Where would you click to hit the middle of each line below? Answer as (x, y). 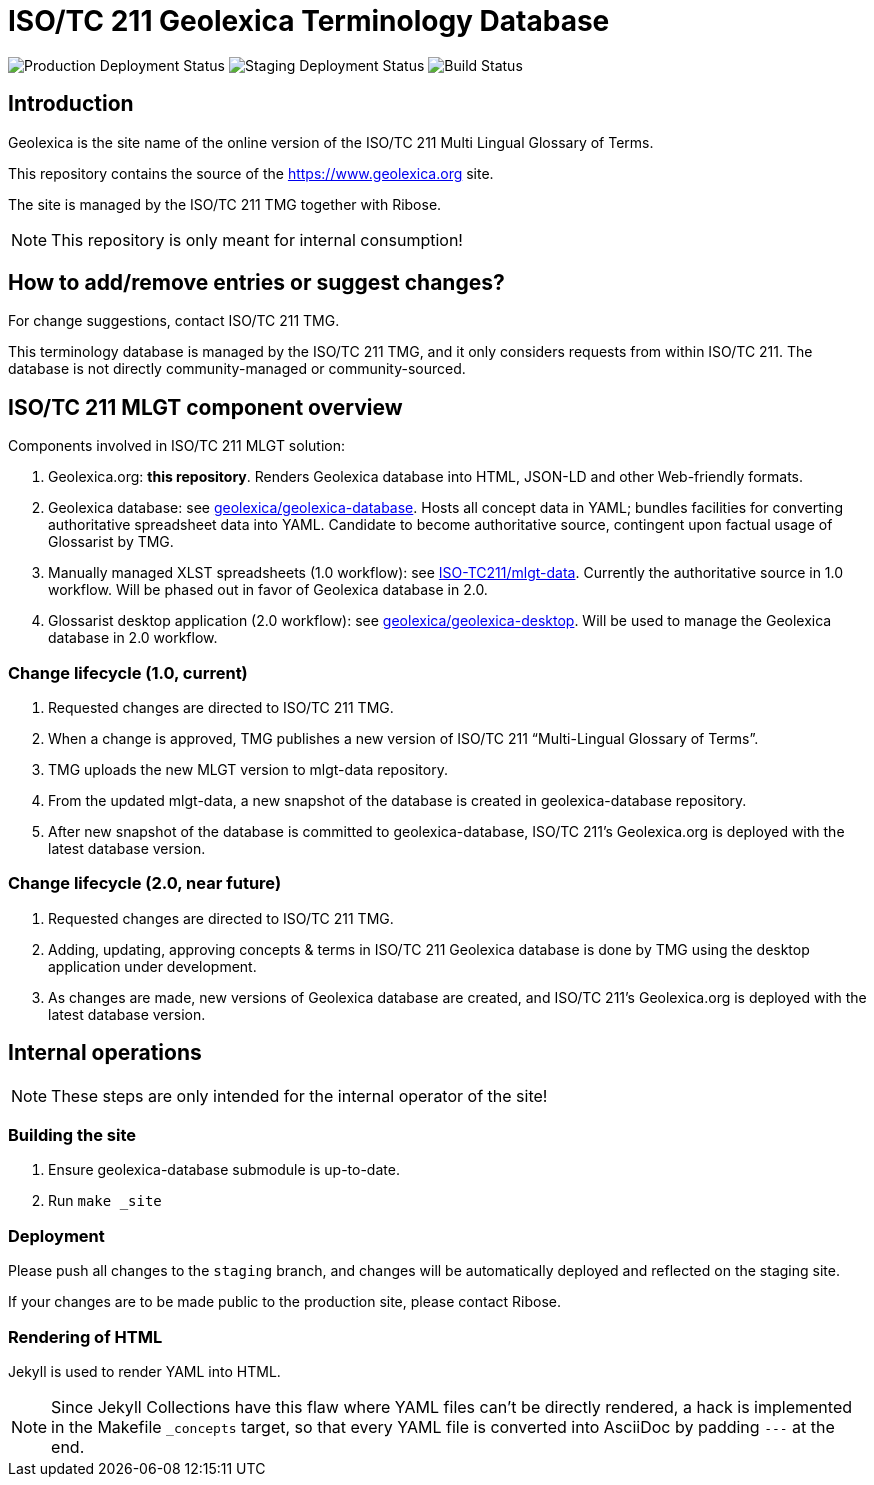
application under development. (152, 966)
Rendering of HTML (85, 1336)
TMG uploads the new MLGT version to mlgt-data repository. (248, 770)
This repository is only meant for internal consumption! (257, 239)
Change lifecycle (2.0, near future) (145, 883)
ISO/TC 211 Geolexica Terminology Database (309, 21)
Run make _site (105, 1201)
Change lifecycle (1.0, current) (128, 672)
